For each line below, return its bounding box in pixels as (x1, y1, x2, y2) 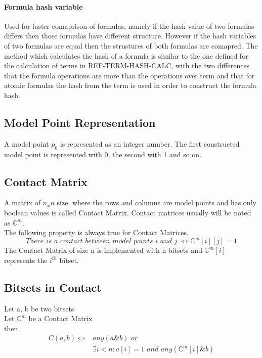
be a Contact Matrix (28, 313, 93, 324)
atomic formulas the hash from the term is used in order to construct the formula (4, 80, 256, 91)
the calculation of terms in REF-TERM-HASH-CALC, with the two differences (4, 60, 250, 71)
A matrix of (4, 197, 40, 208)
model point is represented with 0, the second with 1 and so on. (4, 149, 202, 159)
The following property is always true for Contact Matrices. (4, 227, 189, 238)
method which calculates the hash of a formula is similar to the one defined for (4, 50, 248, 61)
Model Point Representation (4, 114, 156, 130)
